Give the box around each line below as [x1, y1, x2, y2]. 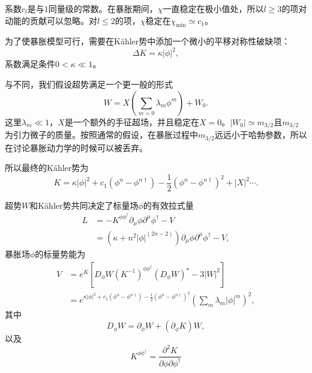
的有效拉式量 [143, 198, 194, 211]
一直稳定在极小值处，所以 [163, 2, 264, 14]
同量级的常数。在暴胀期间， [48, 2, 158, 14]
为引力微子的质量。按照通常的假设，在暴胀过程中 [5, 128, 198, 141]
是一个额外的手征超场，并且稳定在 [64, 115, 199, 128]
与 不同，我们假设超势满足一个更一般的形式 [5, 78, 173, 91]
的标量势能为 [35, 248, 86, 260]
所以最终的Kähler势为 [5, 161, 89, 174]
